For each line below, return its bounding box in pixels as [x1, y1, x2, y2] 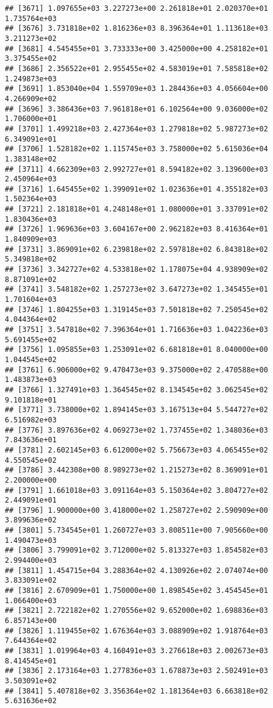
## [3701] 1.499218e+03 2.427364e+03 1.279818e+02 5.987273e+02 [5, 124, 268, 133]
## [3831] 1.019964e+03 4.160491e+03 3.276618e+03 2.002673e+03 [5, 647, 268, 655]
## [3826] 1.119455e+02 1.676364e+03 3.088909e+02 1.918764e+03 [5, 626, 268, 635]
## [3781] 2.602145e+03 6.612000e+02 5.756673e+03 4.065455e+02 [5, 445, 268, 454]
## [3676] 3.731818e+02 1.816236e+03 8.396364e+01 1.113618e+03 [5, 24, 268, 33]
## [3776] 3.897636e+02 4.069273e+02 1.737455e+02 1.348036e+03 [5, 425, 268, 434]
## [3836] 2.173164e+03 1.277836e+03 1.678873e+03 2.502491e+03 [5, 666, 268, 675]
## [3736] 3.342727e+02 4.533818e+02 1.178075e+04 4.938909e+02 [5, 265, 268, 274]
